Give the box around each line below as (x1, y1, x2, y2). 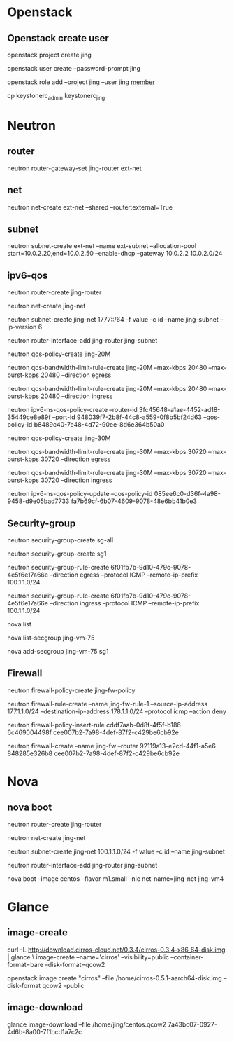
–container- (170, 952, 204, 961)
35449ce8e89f (7, 413, 51, 421)
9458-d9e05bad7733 (7, 497, 70, 505)
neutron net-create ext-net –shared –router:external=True (7, 203, 173, 211)
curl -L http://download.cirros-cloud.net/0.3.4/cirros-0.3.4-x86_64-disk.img (7, 945, 226, 954)
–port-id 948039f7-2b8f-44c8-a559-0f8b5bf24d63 (52, 413, 203, 421)
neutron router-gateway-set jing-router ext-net (7, 164, 142, 172)
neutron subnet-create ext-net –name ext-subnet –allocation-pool (7, 242, 197, 250)
